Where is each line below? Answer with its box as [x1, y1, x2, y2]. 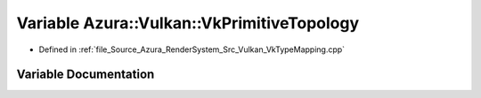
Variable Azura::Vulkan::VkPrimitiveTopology [16, 13, 360, 33]
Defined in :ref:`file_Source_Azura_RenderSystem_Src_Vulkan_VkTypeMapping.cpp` [38, 44, 346, 55]
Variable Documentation [16, 67, 155, 82]
